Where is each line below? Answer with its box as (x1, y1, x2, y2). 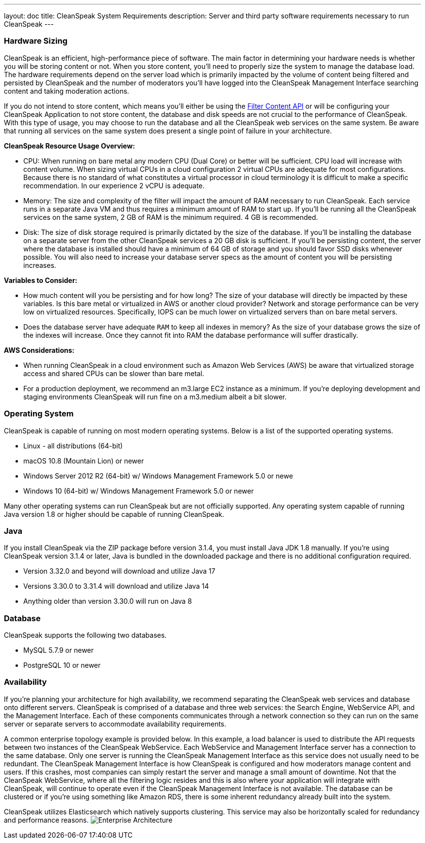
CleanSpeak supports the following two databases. (4, 631, 167, 639)
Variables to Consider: (4, 276, 78, 284)
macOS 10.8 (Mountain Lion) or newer (23, 456, 144, 465)
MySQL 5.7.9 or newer (23, 646, 94, 654)
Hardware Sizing (4, 36, 68, 46)
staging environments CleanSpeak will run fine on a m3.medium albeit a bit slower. (23, 392, 287, 401)
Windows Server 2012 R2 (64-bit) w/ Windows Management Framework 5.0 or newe (23, 471, 293, 480)
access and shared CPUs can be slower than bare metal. (23, 369, 204, 378)
